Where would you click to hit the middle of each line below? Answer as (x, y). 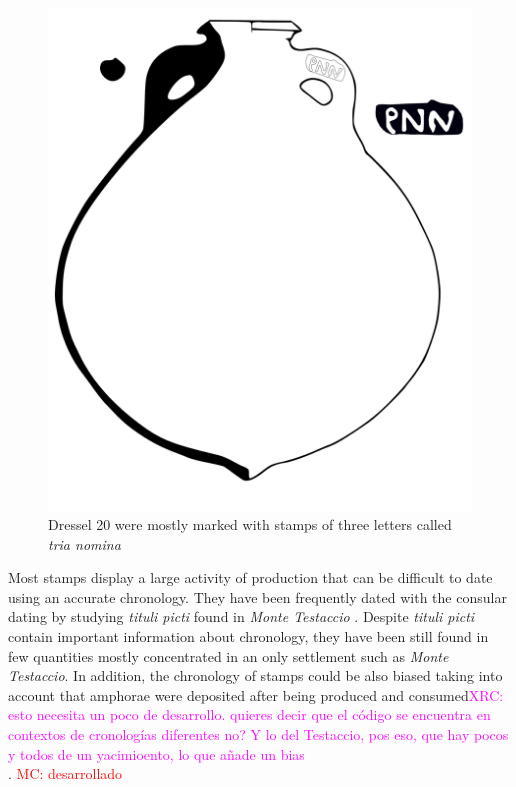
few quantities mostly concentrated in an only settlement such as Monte (228, 655)
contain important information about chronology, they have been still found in (248, 636)
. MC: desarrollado (65, 773)
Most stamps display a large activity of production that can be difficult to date (250, 577)
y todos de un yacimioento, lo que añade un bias (156, 753)
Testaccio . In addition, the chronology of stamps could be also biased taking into (255, 675)
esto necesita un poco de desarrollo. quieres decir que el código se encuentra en (249, 714)
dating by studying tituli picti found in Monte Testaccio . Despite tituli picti (241, 616)
